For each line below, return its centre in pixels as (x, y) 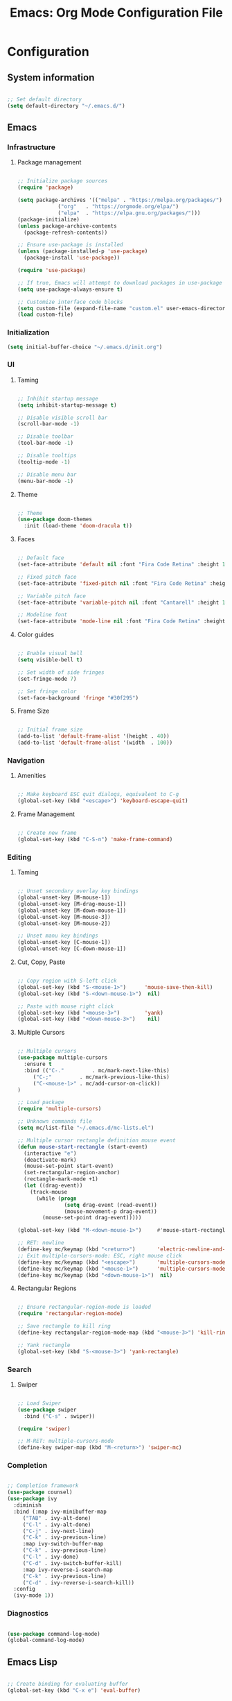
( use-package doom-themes (54, 519)
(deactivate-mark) (50, 1160)
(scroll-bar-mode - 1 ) (48, 424)
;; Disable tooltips (47, 456)
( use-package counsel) (40, 1492)
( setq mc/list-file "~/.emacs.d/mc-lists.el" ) (86, 1128)
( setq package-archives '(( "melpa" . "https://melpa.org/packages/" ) (120, 200)
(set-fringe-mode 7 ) (47, 679)
